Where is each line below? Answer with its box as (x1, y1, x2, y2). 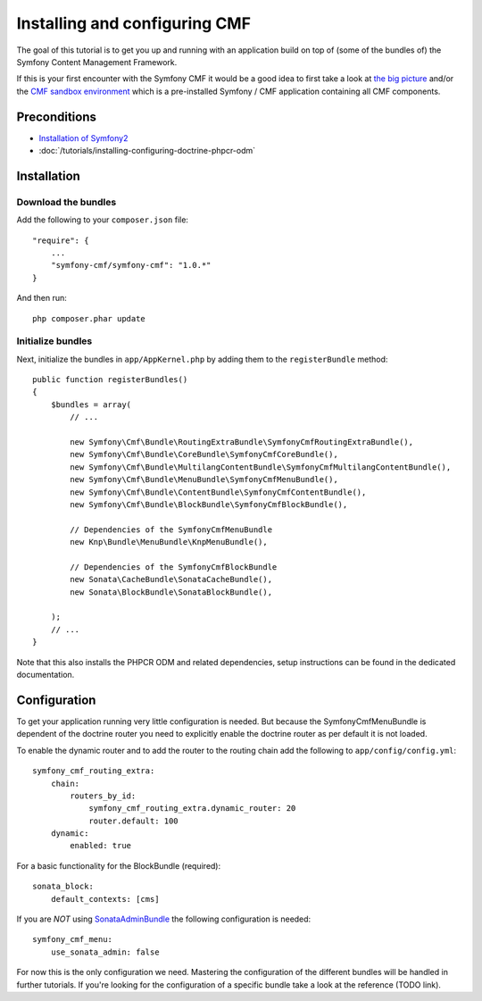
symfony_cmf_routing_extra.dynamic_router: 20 (88, 804, 296, 813)
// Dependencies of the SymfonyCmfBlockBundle (70, 562, 278, 571)
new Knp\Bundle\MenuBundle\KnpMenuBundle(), (70, 537, 268, 547)
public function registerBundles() (32, 375, 188, 385)
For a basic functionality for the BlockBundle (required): (16, 860, 221, 871)
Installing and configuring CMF (16, 13, 252, 33)
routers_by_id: (70, 790, 137, 801)
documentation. (16, 670, 75, 680)
